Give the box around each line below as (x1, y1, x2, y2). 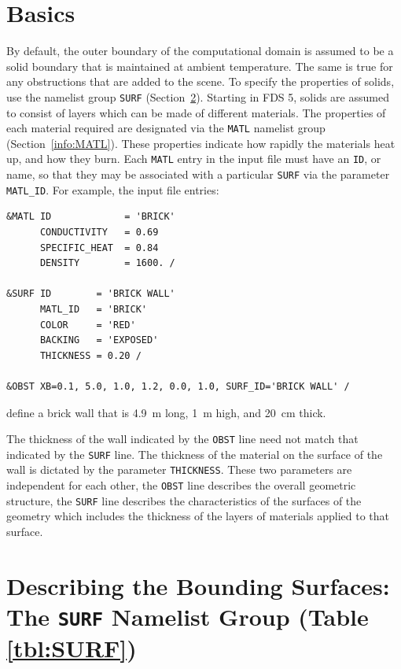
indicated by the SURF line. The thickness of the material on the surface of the (6, 445, 383, 462)
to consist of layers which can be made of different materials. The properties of (6, 104, 386, 120)
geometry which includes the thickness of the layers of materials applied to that (6, 508, 389, 524)
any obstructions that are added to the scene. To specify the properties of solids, (6, 73, 395, 90)
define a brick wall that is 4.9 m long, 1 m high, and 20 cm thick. (6, 404, 326, 420)
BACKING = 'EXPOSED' (39, 334, 159, 346)
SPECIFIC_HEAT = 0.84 (39, 242, 159, 253)
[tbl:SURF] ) (6, 632, 137, 664)
